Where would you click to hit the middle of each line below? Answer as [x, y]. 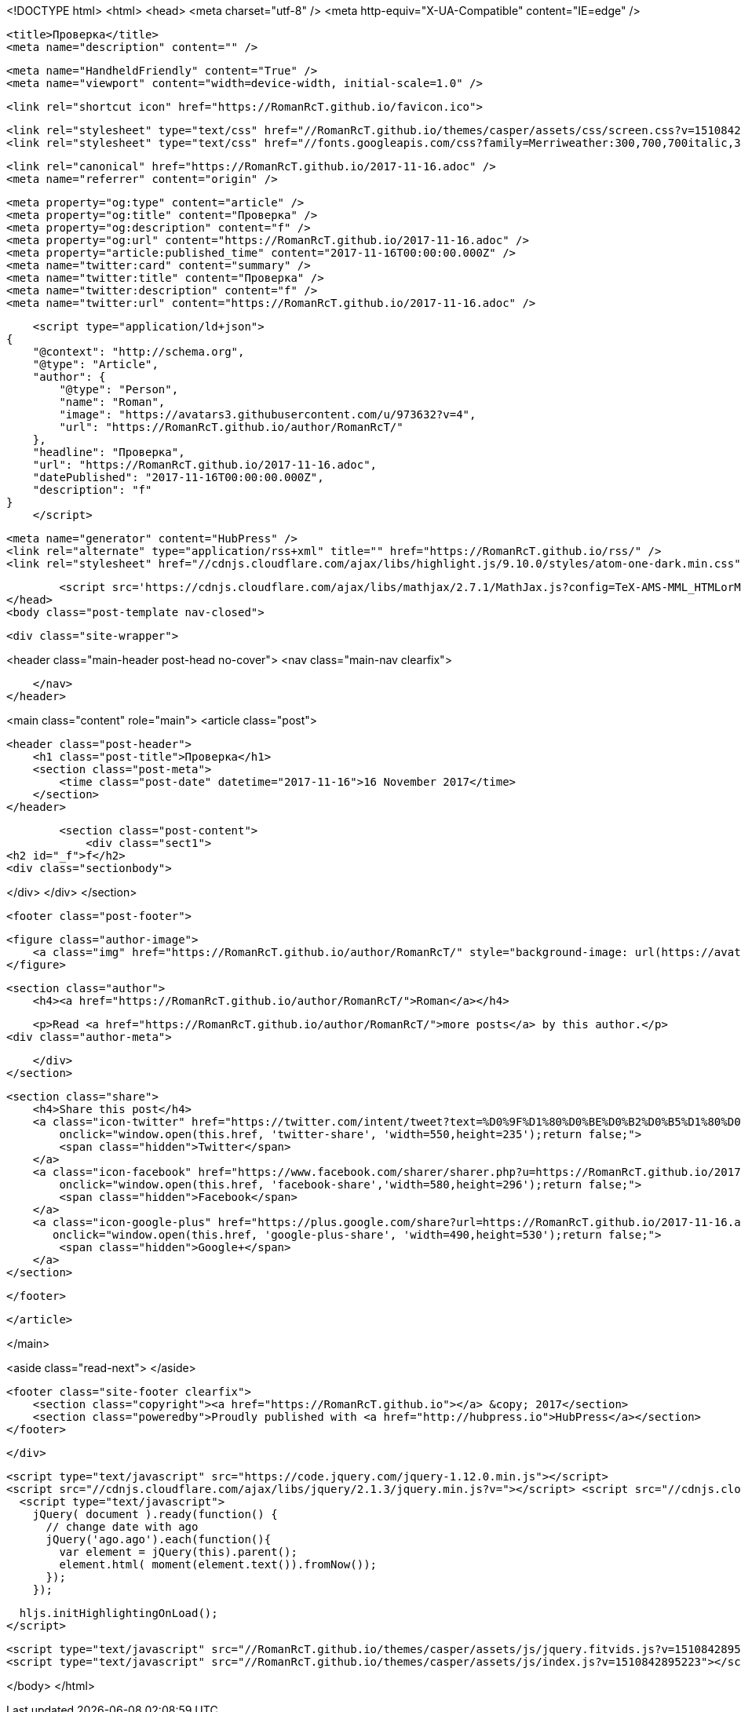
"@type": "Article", [95, 364]
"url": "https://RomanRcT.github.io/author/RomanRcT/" [231, 427]
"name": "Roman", [112, 402]
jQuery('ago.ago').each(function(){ [159, 1539]
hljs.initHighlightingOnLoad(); [119, 1613]
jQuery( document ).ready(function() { [155, 1514]
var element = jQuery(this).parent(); [178, 1552]
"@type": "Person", [119, 389]
